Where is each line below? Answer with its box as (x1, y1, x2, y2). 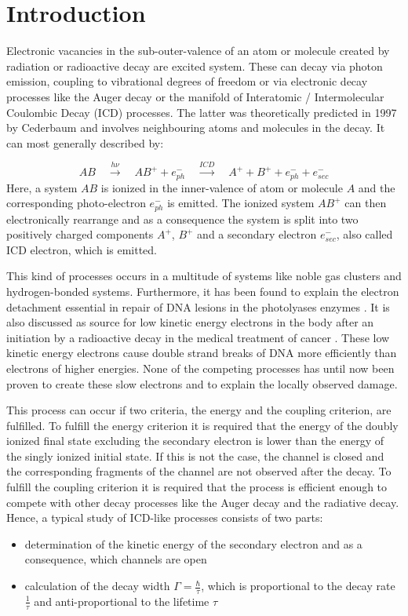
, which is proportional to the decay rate (201, 578, 395, 594)
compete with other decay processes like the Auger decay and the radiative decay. (6, 494, 399, 510)
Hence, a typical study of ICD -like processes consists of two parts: (6, 509, 323, 526)
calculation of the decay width (24, 578, 170, 594)
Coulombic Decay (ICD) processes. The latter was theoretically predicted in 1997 (6, 104, 397, 120)
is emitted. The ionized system (167, 195, 315, 211)
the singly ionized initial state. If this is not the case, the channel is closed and (6, 447, 384, 464)
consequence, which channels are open (24, 551, 207, 567)
